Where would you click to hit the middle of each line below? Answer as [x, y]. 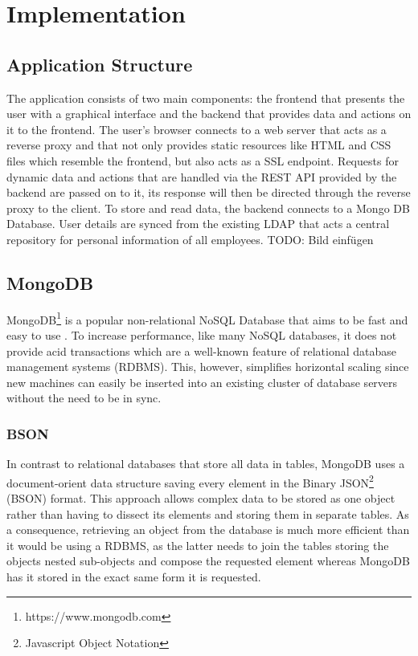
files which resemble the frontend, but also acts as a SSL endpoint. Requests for [203, 160]
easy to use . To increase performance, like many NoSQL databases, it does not [202, 334]
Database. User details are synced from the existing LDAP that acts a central [198, 224]
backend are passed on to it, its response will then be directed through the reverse [209, 192]
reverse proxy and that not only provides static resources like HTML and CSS [199, 145]
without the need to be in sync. [84, 398]
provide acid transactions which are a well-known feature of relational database [201, 350]
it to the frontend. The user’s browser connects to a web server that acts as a [197, 129]
